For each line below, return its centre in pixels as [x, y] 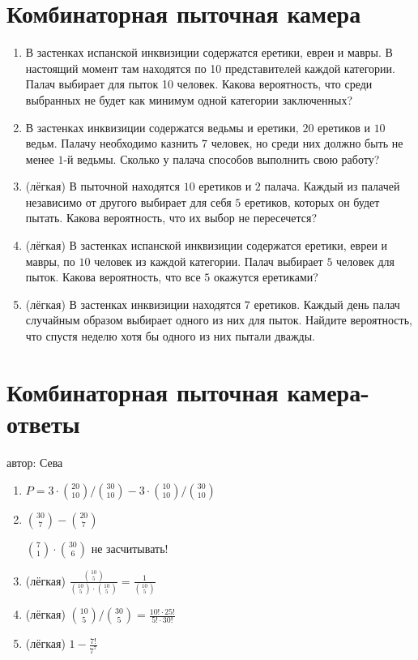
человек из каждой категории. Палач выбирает [209, 261]
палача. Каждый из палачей [332, 186]
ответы [43, 423]
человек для [366, 261]
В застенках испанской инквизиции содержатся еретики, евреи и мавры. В [209, 52]
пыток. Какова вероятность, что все [113, 277]
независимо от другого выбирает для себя [128, 201]
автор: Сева [35, 462]
